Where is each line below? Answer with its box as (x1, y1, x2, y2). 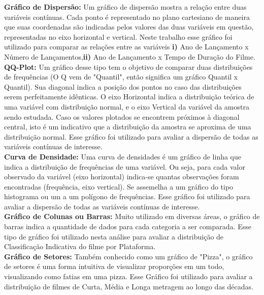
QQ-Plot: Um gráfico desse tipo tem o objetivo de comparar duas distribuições (4, 61, 253, 72)
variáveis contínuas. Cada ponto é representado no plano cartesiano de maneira (4, 11, 250, 22)
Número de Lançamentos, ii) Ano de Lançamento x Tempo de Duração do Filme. (4, 51, 255, 62)
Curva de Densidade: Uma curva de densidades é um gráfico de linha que (4, 151, 242, 162)
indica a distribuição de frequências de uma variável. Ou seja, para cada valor (4, 161, 245, 172)
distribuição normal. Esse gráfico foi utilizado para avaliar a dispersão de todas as (4, 131, 258, 142)
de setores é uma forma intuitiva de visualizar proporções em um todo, (4, 261, 224, 272)
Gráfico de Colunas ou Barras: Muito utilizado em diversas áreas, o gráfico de (4, 211, 260, 222)
